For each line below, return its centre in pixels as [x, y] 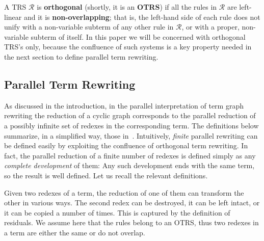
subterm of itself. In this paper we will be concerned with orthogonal [138, 36]
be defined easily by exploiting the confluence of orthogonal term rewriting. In [126, 145]
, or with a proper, [210, 27]
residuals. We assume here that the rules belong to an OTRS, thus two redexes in [131, 222]
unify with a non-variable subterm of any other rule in [89, 27]
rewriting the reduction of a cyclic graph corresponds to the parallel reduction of [130, 115]
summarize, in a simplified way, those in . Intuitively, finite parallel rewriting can [131, 135]
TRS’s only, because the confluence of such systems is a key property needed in [128, 47]
